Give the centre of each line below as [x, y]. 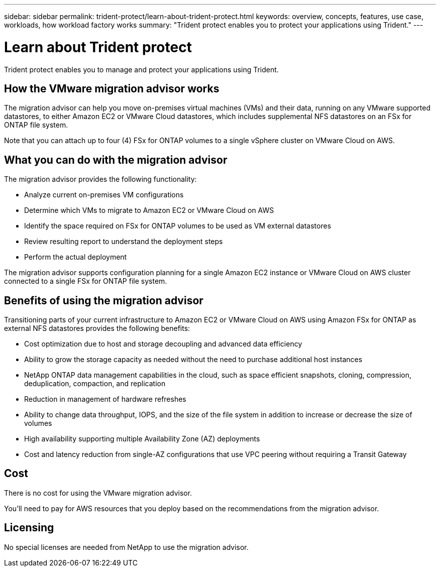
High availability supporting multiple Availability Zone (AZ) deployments [142, 439]
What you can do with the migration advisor [116, 160]
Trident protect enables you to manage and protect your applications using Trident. [141, 69]
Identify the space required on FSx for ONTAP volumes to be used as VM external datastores [178, 226]
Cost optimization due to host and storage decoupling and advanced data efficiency [163, 344]
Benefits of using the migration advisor [104, 300]
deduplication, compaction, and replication [95, 384]
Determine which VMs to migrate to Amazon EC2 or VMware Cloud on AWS [149, 210]
